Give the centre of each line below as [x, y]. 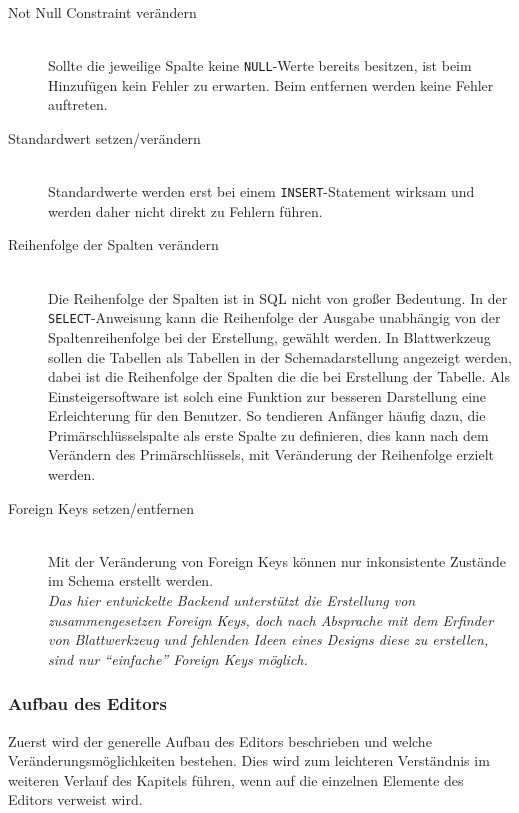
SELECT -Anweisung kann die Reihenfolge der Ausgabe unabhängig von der [274, 317]
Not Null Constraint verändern [102, 12]
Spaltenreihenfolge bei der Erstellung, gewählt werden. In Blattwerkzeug [269, 336]
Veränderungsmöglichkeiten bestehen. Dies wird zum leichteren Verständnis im [249, 760]
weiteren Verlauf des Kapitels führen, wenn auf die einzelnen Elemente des [236, 779]
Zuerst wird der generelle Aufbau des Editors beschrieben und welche [220, 740]
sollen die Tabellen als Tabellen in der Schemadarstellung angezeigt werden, [280, 356]
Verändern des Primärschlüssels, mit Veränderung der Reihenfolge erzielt [271, 454]
